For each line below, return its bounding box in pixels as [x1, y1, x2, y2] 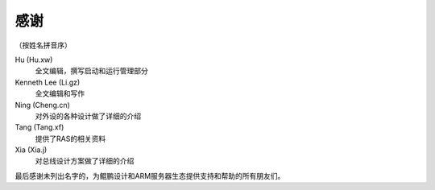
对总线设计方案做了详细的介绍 [35, 156, 135, 166]
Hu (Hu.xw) [14, 55, 53, 64]
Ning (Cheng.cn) [14, 100, 70, 109]
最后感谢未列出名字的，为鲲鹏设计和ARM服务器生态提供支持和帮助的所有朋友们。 [14, 171, 285, 180]
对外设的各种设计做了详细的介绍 [35, 111, 141, 121]
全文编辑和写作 [35, 89, 85, 98]
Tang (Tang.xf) [14, 122, 64, 132]
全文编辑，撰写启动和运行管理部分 [35, 66, 148, 76]
